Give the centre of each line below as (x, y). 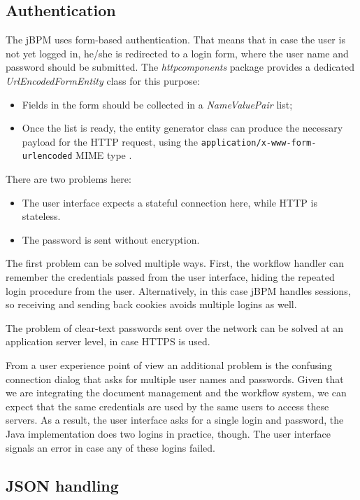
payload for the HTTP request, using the (110, 141)
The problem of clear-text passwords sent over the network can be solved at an (175, 327)
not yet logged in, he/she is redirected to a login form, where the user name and (177, 53)
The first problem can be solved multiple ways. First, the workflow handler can (175, 263)
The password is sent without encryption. (111, 239)
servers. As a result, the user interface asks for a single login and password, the (175, 420)
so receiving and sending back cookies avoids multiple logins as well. (151, 304)
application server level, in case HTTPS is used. (108, 341)
